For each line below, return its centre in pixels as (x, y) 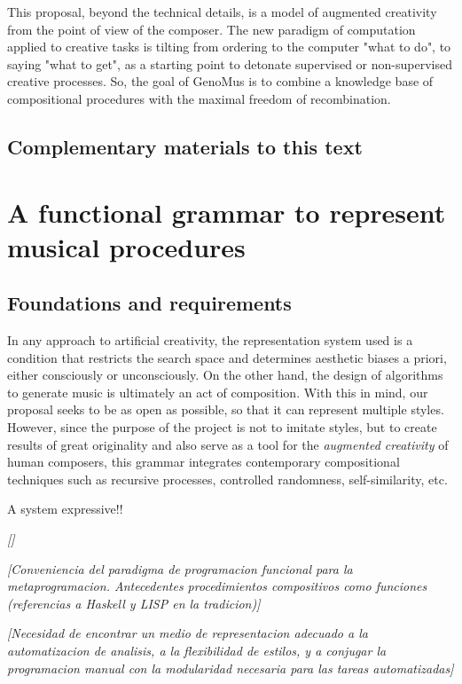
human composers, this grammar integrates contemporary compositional (204, 462)
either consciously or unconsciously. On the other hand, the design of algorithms (225, 375)
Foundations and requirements (149, 303)
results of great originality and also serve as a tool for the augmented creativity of (228, 444)
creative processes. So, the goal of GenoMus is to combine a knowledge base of (220, 81)
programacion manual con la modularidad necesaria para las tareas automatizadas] (231, 668)
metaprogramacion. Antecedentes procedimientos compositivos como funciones (217, 586)
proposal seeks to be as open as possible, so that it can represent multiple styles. (226, 409)
